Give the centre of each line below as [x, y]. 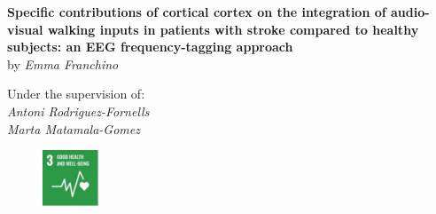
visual [25, 29]
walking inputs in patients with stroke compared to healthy [233, 29]
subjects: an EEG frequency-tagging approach [150, 47]
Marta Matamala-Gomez [74, 128]
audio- [410, 12]
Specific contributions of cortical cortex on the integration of [197, 12]
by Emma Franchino [63, 63]
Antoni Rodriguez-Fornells [78, 111]
